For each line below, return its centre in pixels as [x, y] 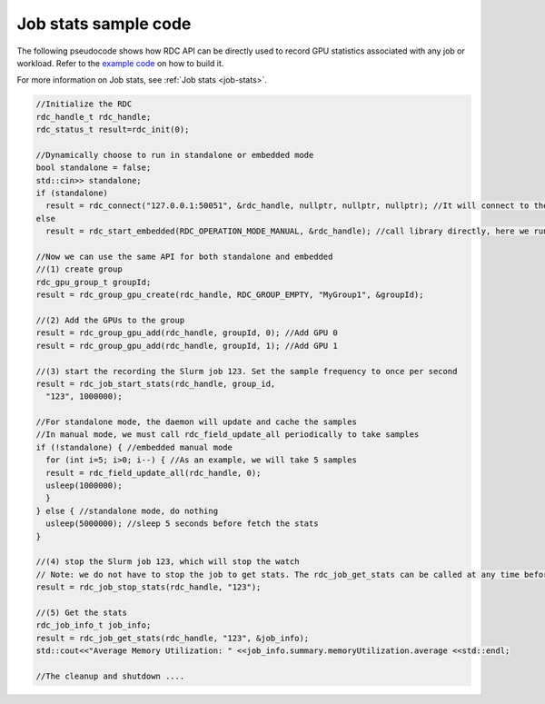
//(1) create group [79, 269]
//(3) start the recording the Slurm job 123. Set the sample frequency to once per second [247, 371]
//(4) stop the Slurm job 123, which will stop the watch [168, 562]
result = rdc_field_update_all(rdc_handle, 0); [154, 473]
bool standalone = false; [94, 168]
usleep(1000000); [84, 486]
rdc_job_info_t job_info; [94, 625]
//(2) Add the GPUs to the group [110, 320]
